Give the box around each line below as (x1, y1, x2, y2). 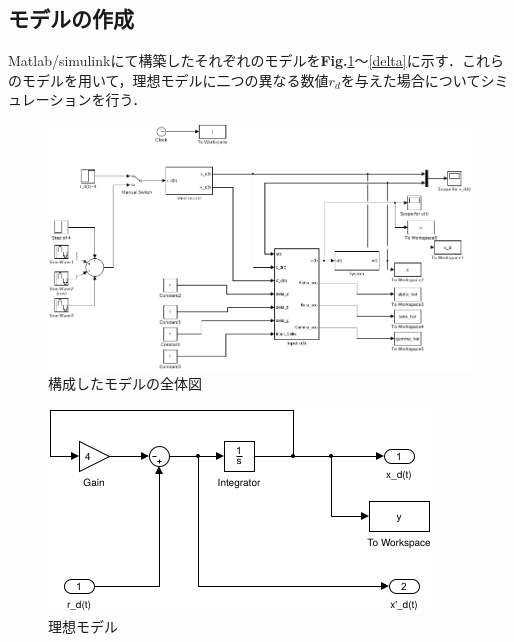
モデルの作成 (8, 3, 134, 34)
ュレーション (8, 89, 92, 110)
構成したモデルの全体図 (48, 373, 202, 394)
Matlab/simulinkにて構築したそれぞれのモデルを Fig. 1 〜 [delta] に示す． (8, 50, 463, 71)
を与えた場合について (340, 69, 481, 90)
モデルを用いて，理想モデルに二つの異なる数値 (21, 69, 329, 90)
